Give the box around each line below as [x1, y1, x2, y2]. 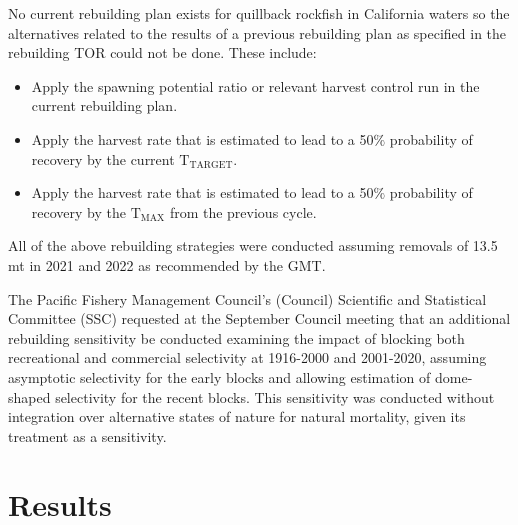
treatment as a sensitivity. [8, 425, 167, 446]
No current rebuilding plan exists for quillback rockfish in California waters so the [8, 3, 510, 23]
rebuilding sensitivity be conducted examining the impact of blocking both [8, 327, 465, 348]
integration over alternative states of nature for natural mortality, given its [8, 406, 466, 427]
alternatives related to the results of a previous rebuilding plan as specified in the [8, 22, 507, 43]
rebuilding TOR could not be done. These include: [8, 42, 317, 63]
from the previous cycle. [169, 201, 317, 222]
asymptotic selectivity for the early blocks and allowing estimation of [8, 366, 431, 387]
